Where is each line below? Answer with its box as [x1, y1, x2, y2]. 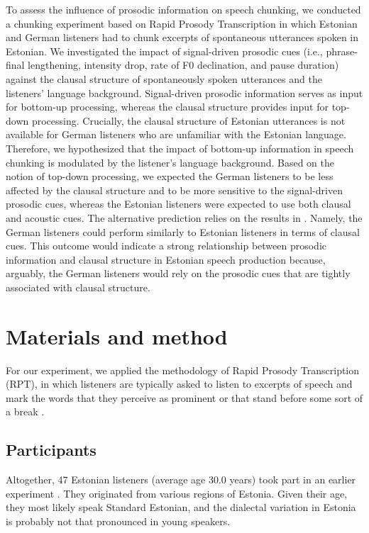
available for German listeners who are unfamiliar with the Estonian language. [6, 127, 346, 142]
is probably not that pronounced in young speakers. [6, 513, 231, 528]
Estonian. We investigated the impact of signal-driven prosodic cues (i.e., [6, 43, 323, 58]
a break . [6, 404, 45, 419]
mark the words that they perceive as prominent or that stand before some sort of [6, 390, 363, 405]
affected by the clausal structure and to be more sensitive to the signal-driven [6, 182, 343, 197]
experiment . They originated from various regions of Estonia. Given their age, [6, 486, 348, 500]
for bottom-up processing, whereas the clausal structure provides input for [6, 99, 329, 114]
